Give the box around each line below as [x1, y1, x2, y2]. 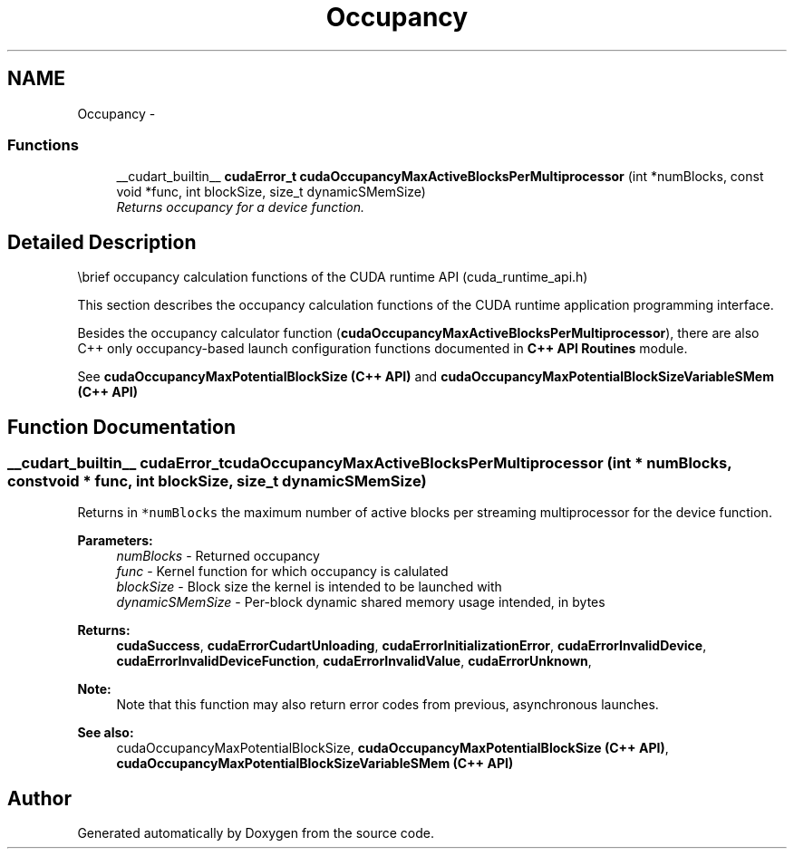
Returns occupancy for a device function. [116, 199, 364, 216]
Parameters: [77, 533, 153, 549]
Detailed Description [7, 230, 197, 254]
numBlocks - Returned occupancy [116, 548, 320, 564]
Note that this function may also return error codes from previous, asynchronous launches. [116, 697, 659, 713]
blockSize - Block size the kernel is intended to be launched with [116, 579, 502, 595]
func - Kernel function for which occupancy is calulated [116, 563, 449, 580]
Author [7, 786, 72, 810]
